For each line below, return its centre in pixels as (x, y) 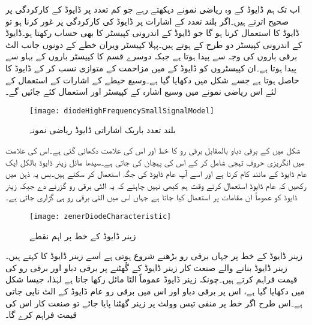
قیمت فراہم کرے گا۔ (41, 315)
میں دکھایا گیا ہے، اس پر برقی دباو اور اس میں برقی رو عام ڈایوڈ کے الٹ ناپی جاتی (155, 291)
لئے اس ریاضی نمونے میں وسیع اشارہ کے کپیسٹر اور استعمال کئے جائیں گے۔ (141, 91)
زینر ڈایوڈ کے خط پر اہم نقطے (83, 235)
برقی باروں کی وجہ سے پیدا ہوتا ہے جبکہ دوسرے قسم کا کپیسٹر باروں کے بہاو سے (151, 56)
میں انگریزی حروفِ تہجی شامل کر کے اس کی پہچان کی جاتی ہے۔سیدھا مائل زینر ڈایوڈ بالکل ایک (155, 162)
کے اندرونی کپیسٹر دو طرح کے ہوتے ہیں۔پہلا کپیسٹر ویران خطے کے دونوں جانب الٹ (154, 44)
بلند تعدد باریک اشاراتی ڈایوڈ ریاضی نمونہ (103, 130)
